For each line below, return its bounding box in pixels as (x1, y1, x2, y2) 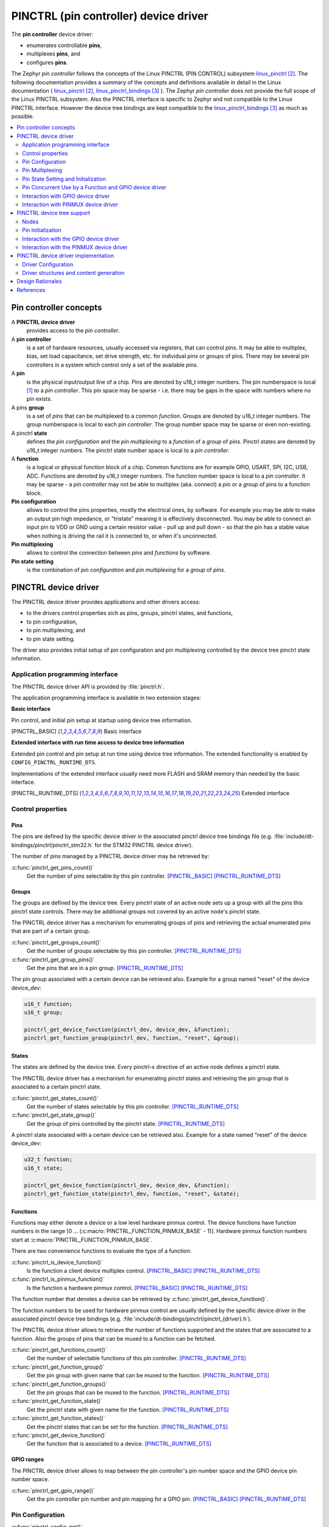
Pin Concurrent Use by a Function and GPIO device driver (22, 184, 167, 191)
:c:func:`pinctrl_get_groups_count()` (11, 938, 102, 946)
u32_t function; (24, 1156, 73, 1163)
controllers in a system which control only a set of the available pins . (26, 361, 199, 368)
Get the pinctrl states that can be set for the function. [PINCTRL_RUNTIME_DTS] (26, 1423, 228, 1430)
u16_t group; (24, 1009, 63, 1016)
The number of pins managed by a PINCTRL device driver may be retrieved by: (11, 853, 210, 860)
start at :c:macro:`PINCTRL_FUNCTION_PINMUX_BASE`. (11, 1236, 153, 1243)
